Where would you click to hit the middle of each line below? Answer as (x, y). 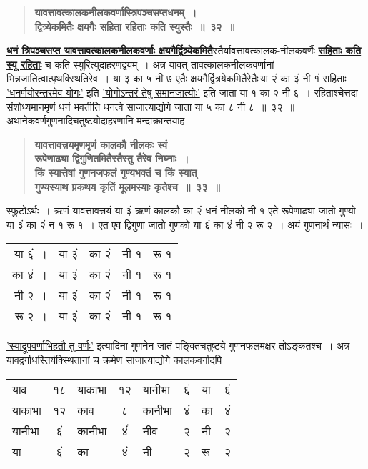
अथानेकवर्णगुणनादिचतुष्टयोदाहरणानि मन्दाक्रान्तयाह (96, 120)
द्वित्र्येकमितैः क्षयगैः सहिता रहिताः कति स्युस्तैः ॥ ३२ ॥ (134, 26)
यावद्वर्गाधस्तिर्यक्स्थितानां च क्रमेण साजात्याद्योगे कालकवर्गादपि (114, 359)
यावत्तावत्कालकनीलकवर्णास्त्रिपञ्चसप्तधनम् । (116, 12)
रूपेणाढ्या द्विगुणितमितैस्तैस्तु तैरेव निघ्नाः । (112, 158)
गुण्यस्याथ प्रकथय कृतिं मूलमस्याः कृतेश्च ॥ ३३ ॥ (127, 186)
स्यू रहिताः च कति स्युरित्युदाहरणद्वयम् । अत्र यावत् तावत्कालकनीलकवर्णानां (140, 64)
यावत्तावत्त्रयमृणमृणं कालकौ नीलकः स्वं (101, 144)
